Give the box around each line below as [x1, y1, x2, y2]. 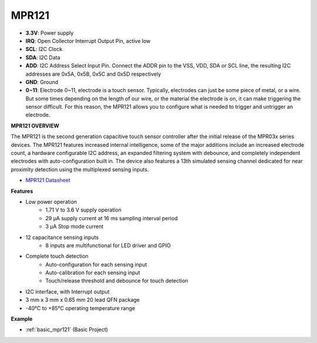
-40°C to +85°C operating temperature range [25, 304, 135, 311]
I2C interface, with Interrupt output [25, 288, 110, 295]
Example [11, 315, 33, 322]
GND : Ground [25, 78, 59, 85]
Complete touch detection [25, 253, 89, 260]
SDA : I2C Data [25, 53, 61, 61]
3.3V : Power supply [25, 29, 74, 36]
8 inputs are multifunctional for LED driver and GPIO [45, 241, 171, 249]
